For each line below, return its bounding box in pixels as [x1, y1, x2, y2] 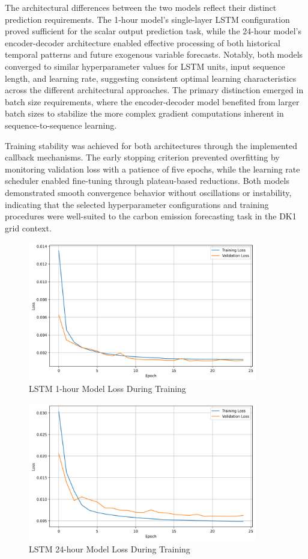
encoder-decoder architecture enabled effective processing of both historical [5, 36, 280, 49]
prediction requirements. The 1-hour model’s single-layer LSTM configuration [5, 13, 290, 25]
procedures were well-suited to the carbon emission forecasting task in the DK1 [5, 210, 297, 222]
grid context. [5, 221, 52, 234]
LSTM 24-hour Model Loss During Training [29, 543, 190, 555]
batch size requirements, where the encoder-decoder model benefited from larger [5, 95, 300, 108]
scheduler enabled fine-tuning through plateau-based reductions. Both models [5, 174, 289, 187]
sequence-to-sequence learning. [5, 118, 117, 131]
